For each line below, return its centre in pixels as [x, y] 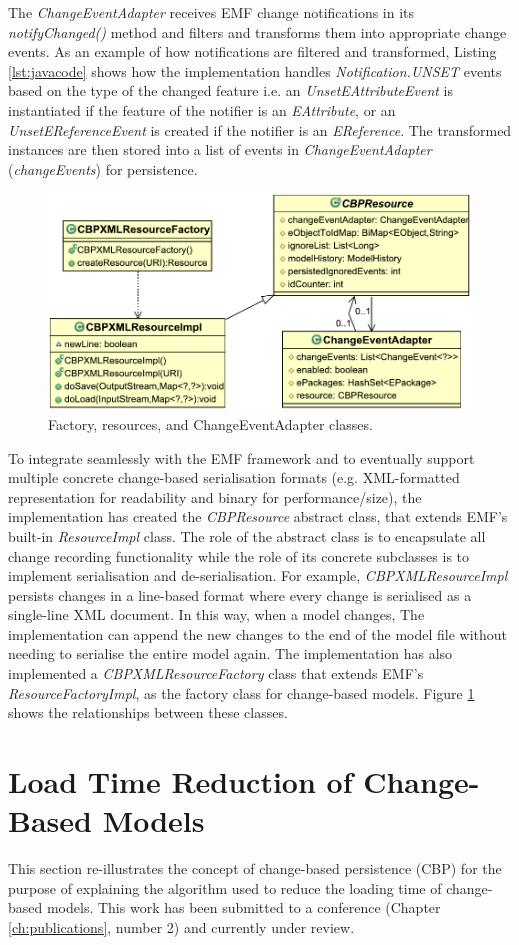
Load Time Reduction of [180, 781]
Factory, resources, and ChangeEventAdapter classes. [210, 423]
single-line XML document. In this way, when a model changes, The [216, 614]
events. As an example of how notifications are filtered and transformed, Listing [252, 51]
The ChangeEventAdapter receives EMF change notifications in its [211, 12]
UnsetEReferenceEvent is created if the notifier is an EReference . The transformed [260, 129]
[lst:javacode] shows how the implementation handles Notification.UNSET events [255, 70]
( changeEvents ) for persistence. [103, 168]
